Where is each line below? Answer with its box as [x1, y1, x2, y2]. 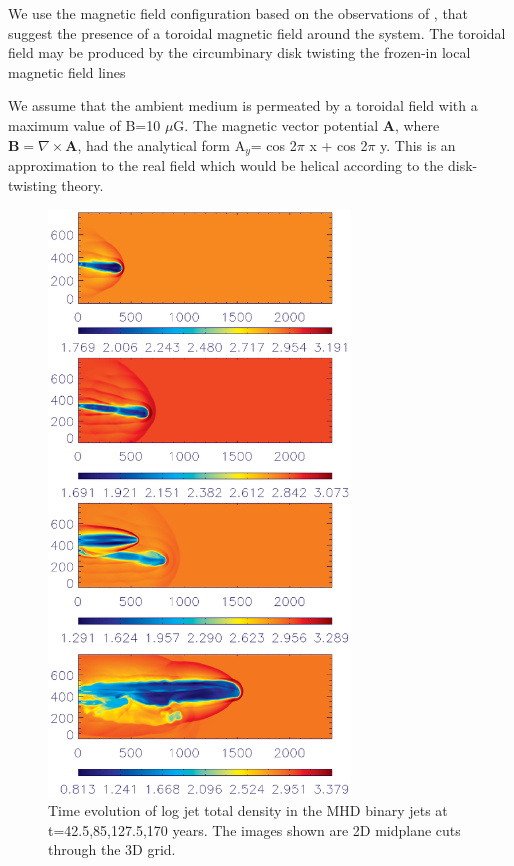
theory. [61, 174, 104, 195]
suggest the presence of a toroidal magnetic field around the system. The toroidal [8, 22, 506, 43]
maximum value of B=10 [8, 114, 161, 135]
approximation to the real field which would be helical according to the [8, 155, 444, 176]
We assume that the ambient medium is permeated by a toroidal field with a [8, 95, 478, 116]
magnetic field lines [8, 61, 126, 82]
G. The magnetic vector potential [173, 114, 379, 135]
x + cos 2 [309, 134, 368, 155]
